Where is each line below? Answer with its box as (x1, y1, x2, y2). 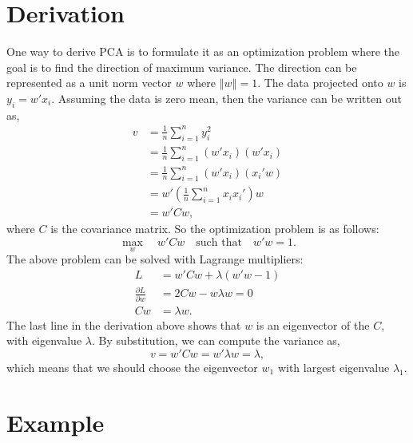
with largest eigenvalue (277, 358, 390, 375)
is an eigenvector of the (256, 316, 370, 333)
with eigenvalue (6, 332, 82, 349)
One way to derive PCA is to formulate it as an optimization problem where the (6, 43, 400, 60)
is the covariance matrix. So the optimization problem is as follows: (50, 220, 379, 237)
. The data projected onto (257, 74, 383, 91)
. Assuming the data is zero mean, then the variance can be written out (51, 89, 402, 106)
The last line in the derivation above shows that (6, 316, 241, 333)
